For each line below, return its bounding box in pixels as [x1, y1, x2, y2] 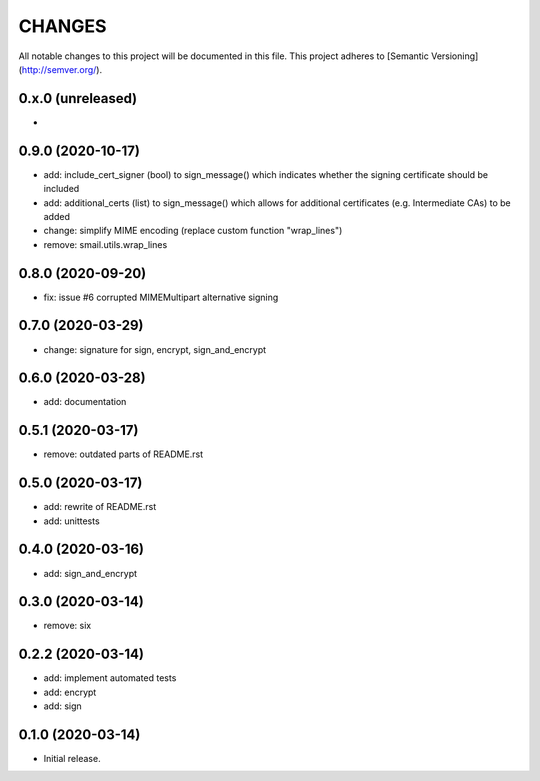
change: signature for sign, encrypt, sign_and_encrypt [43, 343, 267, 355]
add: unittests [43, 515, 100, 527]
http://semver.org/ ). [21, 63, 103, 75]
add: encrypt [43, 686, 97, 698]
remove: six [43, 620, 92, 632]
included [43, 183, 80, 195]
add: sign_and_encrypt [43, 567, 138, 579]
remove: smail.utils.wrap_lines [43, 238, 168, 250]
